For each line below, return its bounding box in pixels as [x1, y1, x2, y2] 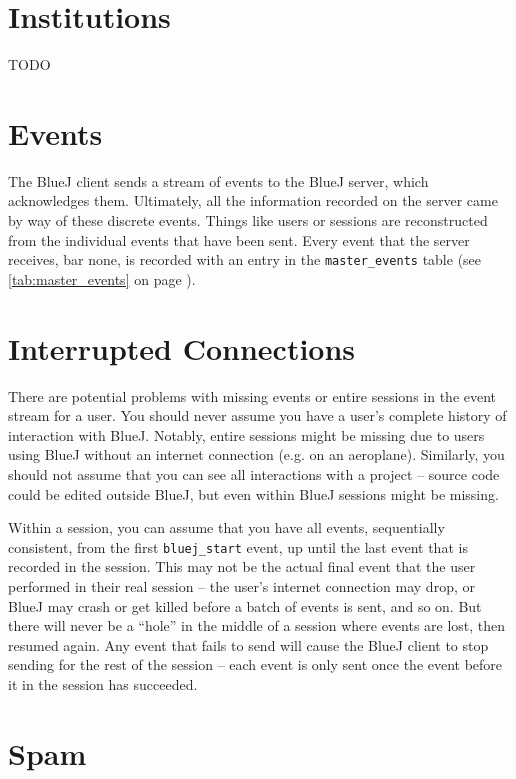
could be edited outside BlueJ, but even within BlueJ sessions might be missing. [8, 483, 499, 504]
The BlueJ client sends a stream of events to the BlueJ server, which [8, 170, 429, 191]
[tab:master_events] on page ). [8, 268, 196, 289]
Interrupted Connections [8, 327, 356, 368]
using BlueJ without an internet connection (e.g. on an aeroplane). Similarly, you [8, 444, 505, 465]
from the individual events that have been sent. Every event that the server [8, 229, 470, 250]
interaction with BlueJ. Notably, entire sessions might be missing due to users [8, 424, 485, 445]
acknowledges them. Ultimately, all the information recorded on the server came [8, 190, 498, 211]
